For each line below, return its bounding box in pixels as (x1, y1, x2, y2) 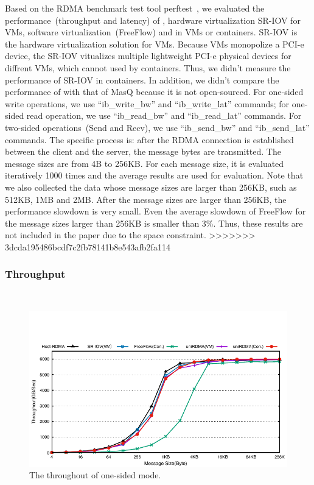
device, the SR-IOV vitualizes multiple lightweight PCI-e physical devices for (5, 49, 291, 62)
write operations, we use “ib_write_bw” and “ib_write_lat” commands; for (5, 97, 290, 110)
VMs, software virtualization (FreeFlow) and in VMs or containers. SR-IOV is (5, 26, 298, 38)
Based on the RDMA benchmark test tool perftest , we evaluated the (5, 2, 265, 14)
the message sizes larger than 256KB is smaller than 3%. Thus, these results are (5, 216, 303, 229)
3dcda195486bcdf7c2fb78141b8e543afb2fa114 (5, 240, 170, 253)
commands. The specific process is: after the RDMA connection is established (5, 133, 294, 146)
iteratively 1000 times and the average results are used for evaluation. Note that (5, 169, 304, 182)
